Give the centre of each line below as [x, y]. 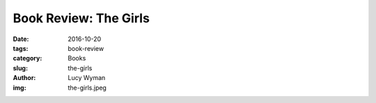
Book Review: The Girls [81, 18]
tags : [21, 48]
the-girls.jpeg [87, 88]
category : [28, 58]
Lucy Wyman [87, 78]
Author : [24, 78]
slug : [20, 68]
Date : [21, 39]
